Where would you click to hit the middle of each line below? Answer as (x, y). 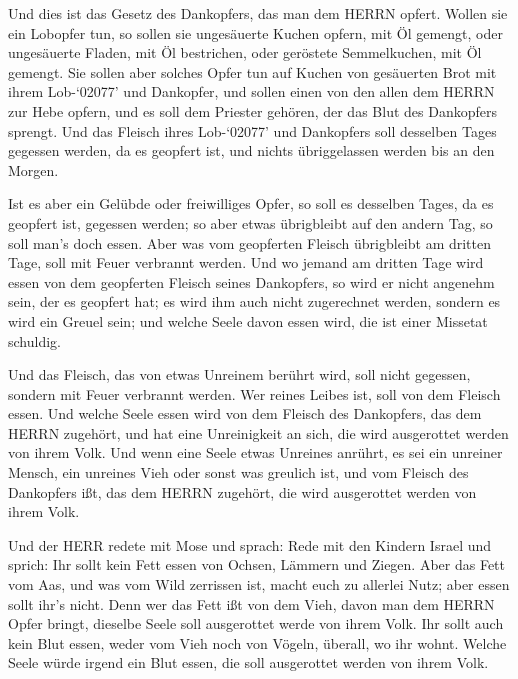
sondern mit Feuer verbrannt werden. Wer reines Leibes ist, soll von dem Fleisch (254, 393)
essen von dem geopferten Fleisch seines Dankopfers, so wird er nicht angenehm (251, 281)
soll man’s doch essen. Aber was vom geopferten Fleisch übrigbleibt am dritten (250, 242)
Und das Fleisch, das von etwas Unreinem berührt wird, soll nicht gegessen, (239, 374)
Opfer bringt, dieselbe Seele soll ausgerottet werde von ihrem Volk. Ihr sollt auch (256, 623)
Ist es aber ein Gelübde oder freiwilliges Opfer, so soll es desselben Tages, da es (251, 203)
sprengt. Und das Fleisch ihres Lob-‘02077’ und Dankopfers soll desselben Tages (252, 130)
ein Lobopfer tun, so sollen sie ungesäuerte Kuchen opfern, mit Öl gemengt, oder (255, 32)
